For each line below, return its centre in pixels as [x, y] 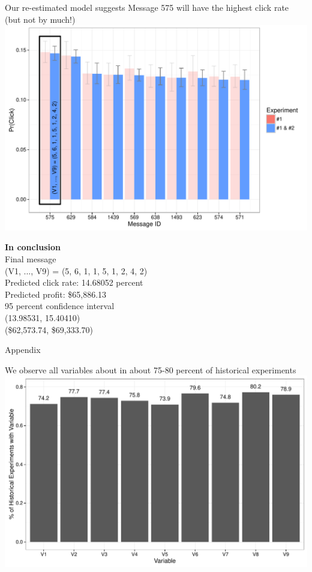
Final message [31, 258]
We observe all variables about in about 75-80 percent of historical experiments [151, 369]
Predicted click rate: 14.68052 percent [74, 282]
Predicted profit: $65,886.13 [56, 294]
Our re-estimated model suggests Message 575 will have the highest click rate [147, 7]
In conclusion [33, 247]
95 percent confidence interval [60, 306]
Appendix [23, 350]
